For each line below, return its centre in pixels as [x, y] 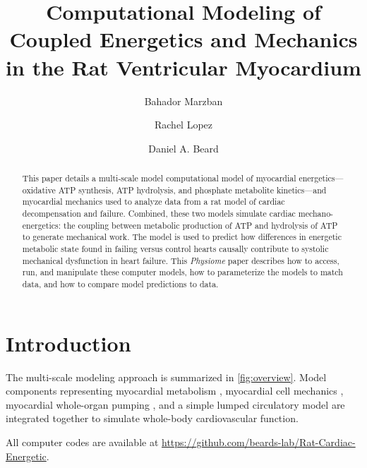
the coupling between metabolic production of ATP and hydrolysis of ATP [201, 225]
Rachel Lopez [183, 125]
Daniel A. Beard [183, 148]
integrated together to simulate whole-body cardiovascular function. [152, 418]
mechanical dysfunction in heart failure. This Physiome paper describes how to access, [181, 260]
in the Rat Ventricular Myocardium [183, 67]
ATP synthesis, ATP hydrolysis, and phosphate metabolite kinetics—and [192, 190]
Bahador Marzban [183, 101]
